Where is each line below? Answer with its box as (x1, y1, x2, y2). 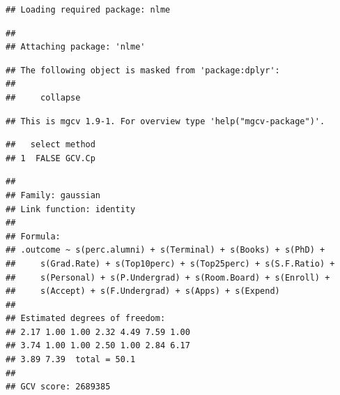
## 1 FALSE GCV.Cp (6, 153, 95, 163)
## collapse (6, 92, 81, 103)
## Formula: (6, 231, 61, 241)
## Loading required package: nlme (6, 5, 171, 15)
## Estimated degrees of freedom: (6, 313, 166, 324)
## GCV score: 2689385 (6, 382, 111, 392)
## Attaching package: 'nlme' (6, 42, 146, 52)
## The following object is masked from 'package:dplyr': (6, 65, 280, 75)
